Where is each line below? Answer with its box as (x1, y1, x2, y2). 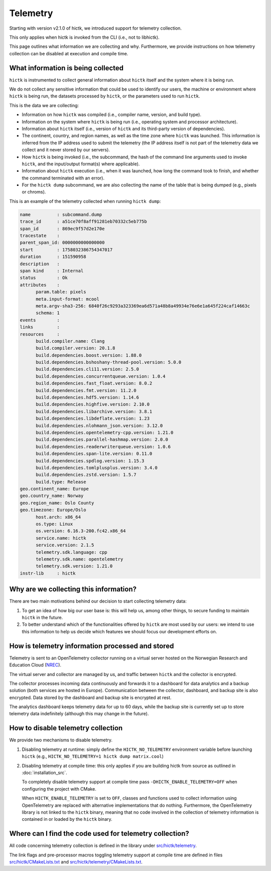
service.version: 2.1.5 (36, 542, 94, 548)
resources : (20, 331, 60, 337)
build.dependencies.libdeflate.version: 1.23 (36, 416, 150, 422)
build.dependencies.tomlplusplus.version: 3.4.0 (36, 465, 158, 470)
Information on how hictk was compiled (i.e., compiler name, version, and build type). (22, 112, 202, 118)
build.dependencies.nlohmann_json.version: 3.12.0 (36, 423, 163, 428)
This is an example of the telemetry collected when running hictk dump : (9, 198, 161, 204)
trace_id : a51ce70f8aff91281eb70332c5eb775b (20, 219, 148, 225)
